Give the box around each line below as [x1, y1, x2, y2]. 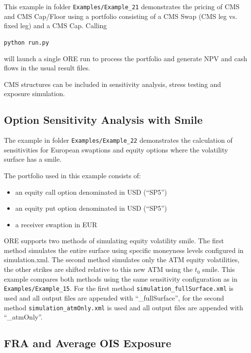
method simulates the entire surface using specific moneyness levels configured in [4, 245, 244, 255]
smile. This [202, 264, 235, 274]
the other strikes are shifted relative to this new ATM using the [4, 264, 193, 274]
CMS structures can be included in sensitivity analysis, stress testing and [4, 79, 221, 89]
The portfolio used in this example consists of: [4, 170, 141, 180]
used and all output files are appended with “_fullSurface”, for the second [4, 292, 224, 303]
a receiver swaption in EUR [15, 219, 97, 229]
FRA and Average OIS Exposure [4, 336, 172, 351]
